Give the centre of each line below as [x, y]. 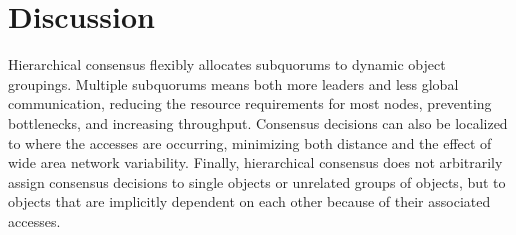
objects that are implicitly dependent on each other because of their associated [249, 201]
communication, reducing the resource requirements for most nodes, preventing [250, 103]
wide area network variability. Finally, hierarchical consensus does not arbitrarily [255, 162]
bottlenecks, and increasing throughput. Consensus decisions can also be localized [258, 122]
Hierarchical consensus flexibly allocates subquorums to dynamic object [227, 64]
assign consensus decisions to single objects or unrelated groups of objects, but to [257, 181]
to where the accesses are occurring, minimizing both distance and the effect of [250, 142]
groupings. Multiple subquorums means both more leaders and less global [233, 83]
